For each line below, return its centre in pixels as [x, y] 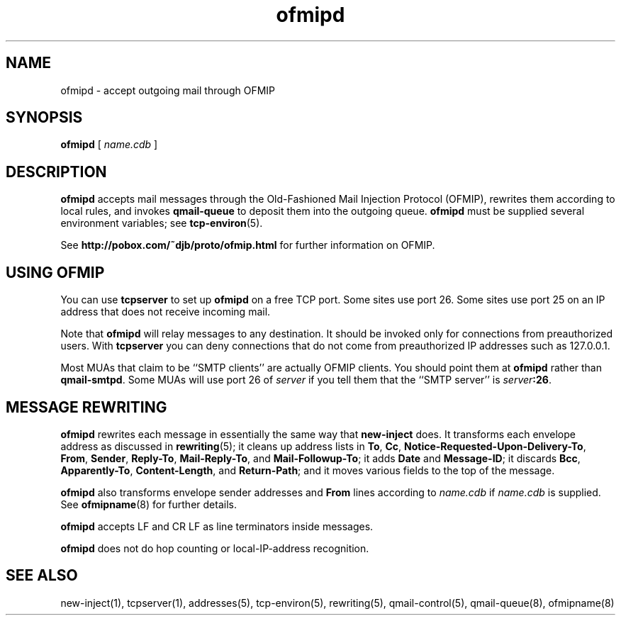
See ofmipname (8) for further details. [149, 504]
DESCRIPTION [56, 172]
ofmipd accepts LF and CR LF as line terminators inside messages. [217, 526]
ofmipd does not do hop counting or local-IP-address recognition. [215, 548]
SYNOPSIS [44, 118]
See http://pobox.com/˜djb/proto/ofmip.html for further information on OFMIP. [248, 245]
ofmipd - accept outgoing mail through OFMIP [168, 90]
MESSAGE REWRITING [86, 407]
